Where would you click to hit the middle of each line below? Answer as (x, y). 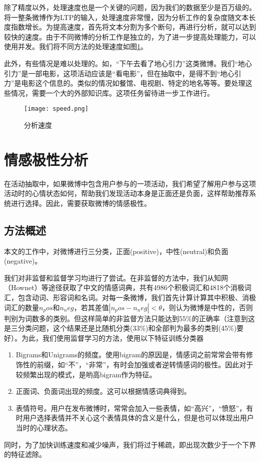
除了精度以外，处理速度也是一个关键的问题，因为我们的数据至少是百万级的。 (130, 7)
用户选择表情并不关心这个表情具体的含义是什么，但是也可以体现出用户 (138, 418)
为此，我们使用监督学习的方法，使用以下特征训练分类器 (112, 337)
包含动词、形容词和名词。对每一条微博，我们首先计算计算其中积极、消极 (137, 297)
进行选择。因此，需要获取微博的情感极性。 (81, 203)
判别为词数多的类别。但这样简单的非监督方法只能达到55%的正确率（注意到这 (129, 318)
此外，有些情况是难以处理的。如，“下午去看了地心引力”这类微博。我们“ (121, 63)
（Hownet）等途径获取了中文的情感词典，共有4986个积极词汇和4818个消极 (124, 287)
